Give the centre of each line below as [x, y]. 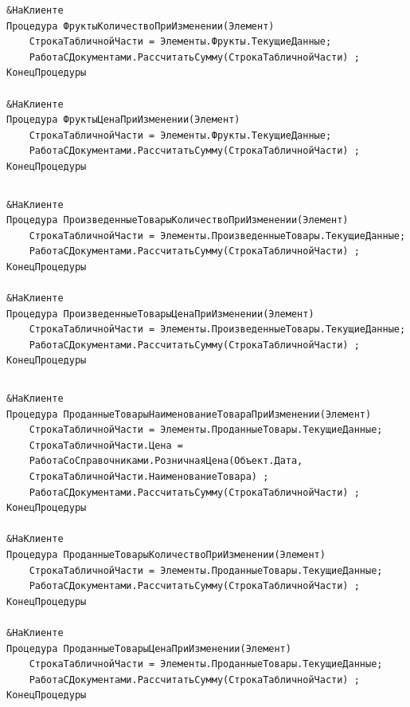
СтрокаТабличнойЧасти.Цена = [106, 445]
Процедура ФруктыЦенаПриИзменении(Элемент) [123, 120]
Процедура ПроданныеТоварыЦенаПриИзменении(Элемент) [149, 648]
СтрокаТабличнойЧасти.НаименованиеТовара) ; [149, 477]
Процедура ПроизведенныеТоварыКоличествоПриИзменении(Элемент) [178, 220]
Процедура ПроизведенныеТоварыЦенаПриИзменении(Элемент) [160, 314]
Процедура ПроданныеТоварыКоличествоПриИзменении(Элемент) [166, 555]
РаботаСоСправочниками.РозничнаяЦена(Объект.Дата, [166, 461]
